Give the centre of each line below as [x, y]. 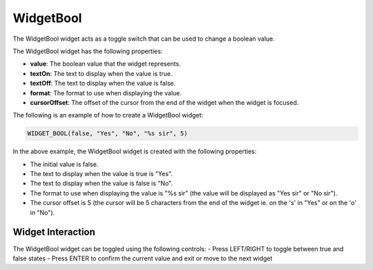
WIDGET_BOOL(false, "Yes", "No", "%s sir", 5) [107, 134]
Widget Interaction [54, 232]
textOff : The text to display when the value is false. [103, 84]
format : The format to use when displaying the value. [106, 93]
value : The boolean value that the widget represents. [105, 64]
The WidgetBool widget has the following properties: [88, 51]
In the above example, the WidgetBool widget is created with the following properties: [135, 151]
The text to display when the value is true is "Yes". [101, 174]
